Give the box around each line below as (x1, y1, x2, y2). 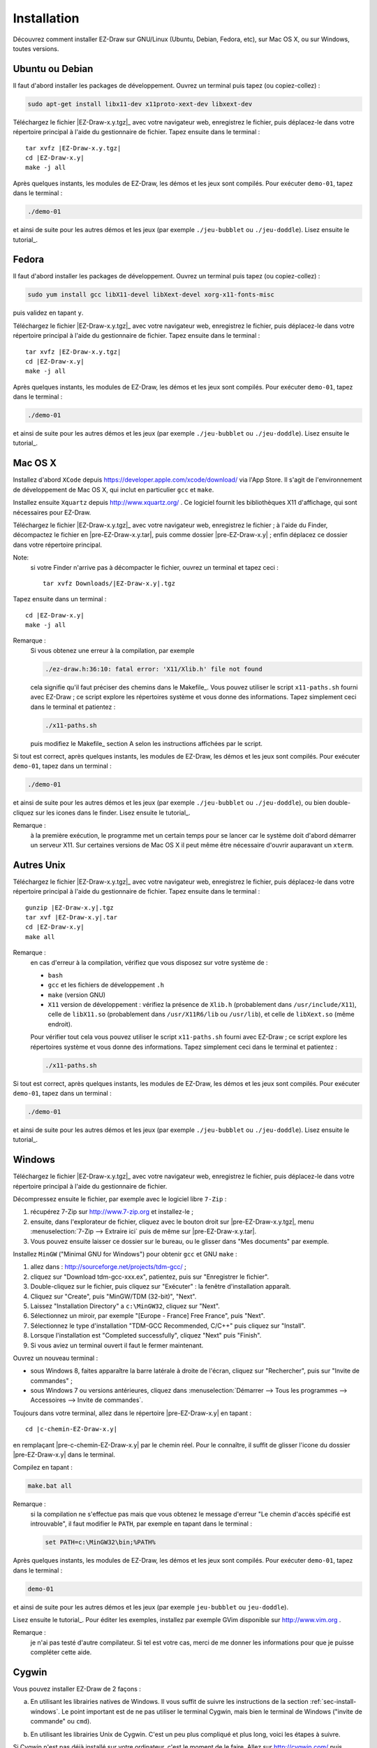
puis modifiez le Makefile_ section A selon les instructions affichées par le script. (30, 739, 263, 747)
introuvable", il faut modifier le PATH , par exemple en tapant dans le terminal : (30, 1519, 253, 1528)
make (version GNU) (47, 990, 106, 999)
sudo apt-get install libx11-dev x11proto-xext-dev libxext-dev (27, 100, 253, 108)
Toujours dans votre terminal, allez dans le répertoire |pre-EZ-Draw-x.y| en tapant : (13, 1409, 252, 1417)
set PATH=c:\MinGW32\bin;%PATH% (45, 1538, 156, 1547)
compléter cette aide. (30, 1648, 92, 1656)
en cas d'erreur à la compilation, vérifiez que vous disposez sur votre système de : (30, 958, 268, 966)
